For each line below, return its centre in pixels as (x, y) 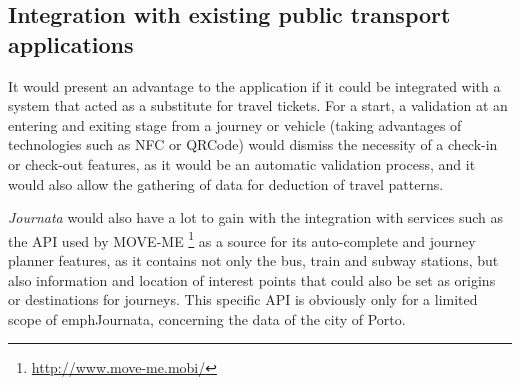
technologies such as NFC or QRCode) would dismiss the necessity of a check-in (253, 144)
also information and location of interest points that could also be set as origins (252, 279)
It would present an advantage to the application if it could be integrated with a (254, 85)
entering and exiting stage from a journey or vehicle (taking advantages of (235, 124)
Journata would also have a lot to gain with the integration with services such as (256, 217)
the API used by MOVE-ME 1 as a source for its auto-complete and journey (242, 239)
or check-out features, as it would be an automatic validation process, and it (242, 163)
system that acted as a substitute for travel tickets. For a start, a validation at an (258, 105)
